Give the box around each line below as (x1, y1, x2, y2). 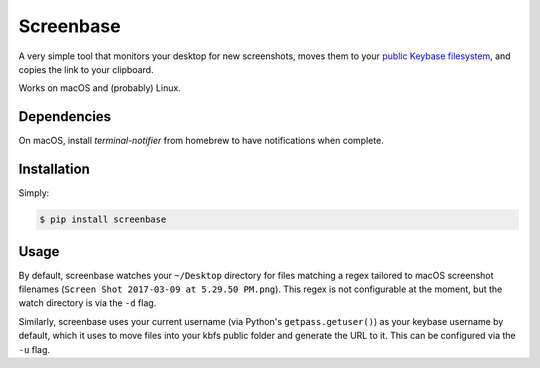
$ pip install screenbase (39, 214, 167, 225)
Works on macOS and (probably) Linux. (18, 82, 182, 94)
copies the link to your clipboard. (18, 63, 154, 75)
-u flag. (18, 343, 50, 355)
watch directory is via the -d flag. (18, 297, 157, 309)
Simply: (18, 187, 50, 199)
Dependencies (18, 108, 112, 125)
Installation (18, 161, 90, 178)
